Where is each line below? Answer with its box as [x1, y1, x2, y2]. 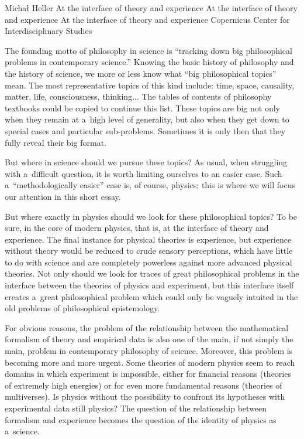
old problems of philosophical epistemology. [5, 302, 160, 314]
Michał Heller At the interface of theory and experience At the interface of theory [5, 2, 298, 13]
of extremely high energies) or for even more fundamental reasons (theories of [5, 379, 282, 391]
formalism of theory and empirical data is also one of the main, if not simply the [5, 333, 293, 345]
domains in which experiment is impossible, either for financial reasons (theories [5, 367, 291, 380]
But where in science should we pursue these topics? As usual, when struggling [5, 156, 288, 168]
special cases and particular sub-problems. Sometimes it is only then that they [5, 124, 286, 137]
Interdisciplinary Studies [5, 25, 92, 37]
